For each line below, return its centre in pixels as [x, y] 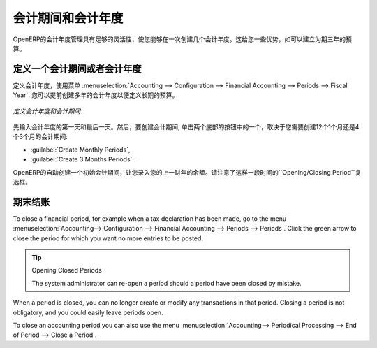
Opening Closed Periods [67, 270]
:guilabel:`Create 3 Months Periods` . [83, 159]
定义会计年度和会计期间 [46, 111]
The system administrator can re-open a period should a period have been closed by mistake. [167, 283]
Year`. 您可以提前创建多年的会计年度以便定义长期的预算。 [96, 95]
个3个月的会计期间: [40, 137]
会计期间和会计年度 [68, 18]
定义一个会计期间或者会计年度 [77, 69]
